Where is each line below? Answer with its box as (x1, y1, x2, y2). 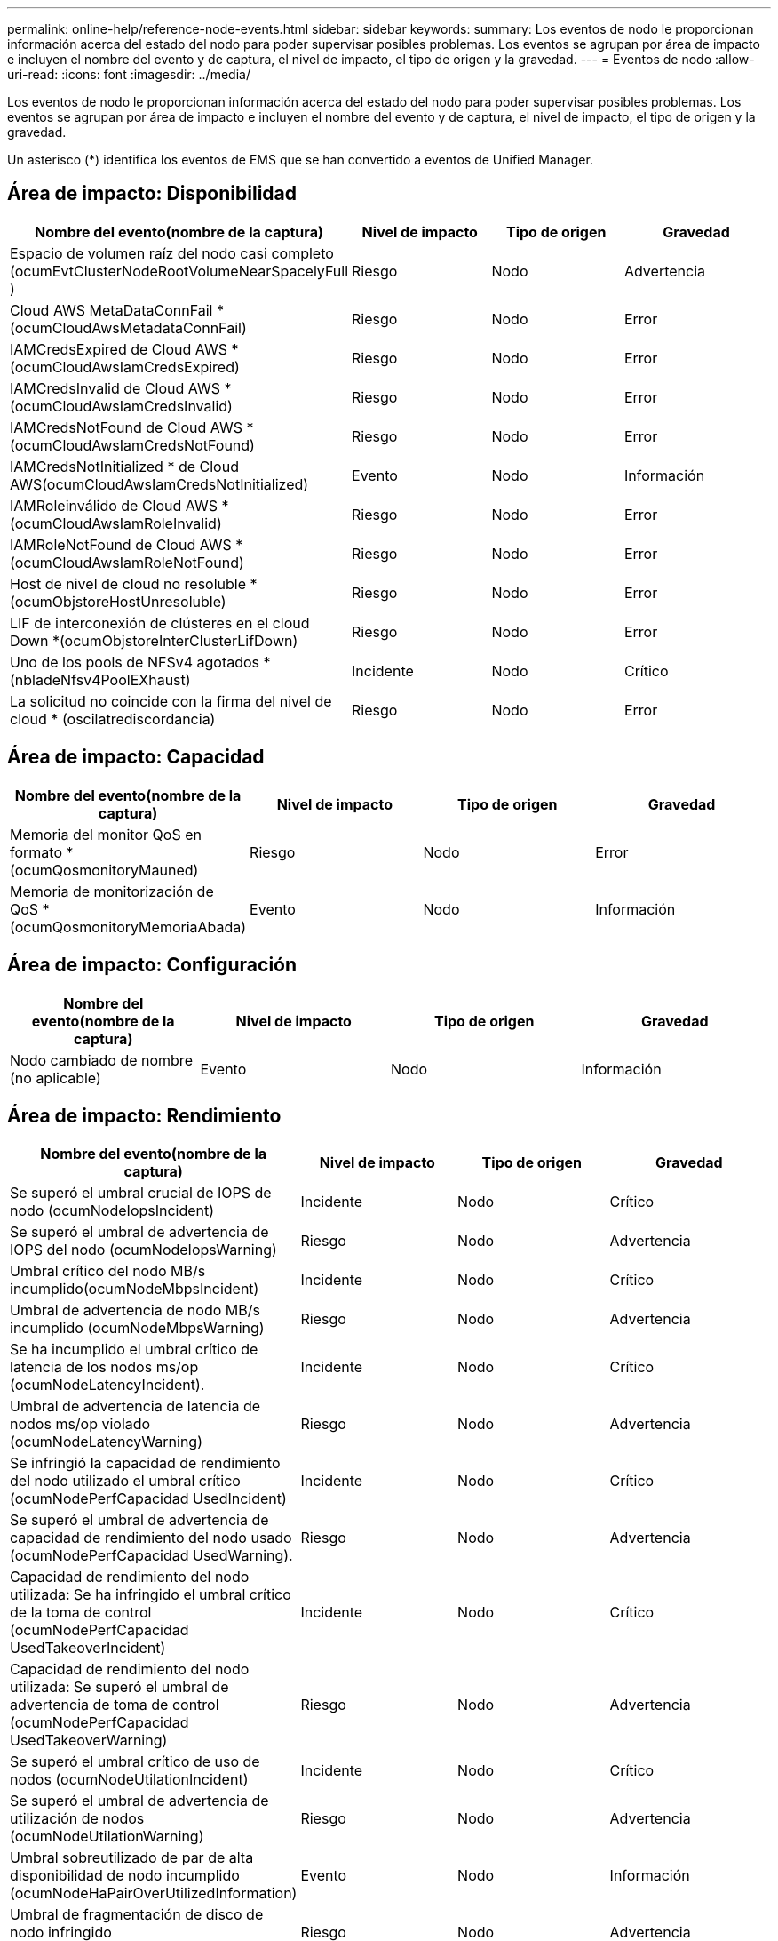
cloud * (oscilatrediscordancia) (10, 709, 216, 728)
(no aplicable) (10, 1068, 101, 1087)
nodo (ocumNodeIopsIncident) (10, 1202, 215, 1220)
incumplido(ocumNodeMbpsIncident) (10, 1280, 259, 1298)
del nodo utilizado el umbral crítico (10, 1472, 241, 1490)
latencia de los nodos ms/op (10, 1358, 199, 1377)
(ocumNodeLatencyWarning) (10, 1433, 202, 1451)
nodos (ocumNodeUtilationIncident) (10, 1770, 249, 1789)
